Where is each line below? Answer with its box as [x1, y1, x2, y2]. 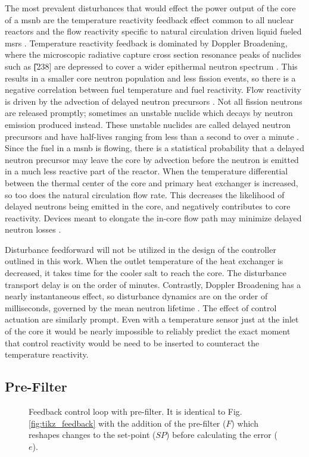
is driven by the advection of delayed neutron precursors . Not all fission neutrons [5, 95, 302, 107]
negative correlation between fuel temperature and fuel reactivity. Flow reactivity [5, 83, 301, 96]
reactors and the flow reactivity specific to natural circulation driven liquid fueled [5, 25, 302, 37]
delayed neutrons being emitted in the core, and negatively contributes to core [5, 200, 291, 212]
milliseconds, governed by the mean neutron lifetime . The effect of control [5, 301, 277, 314]
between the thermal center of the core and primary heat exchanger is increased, [5, 176, 298, 189]
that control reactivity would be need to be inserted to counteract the [5, 336, 260, 349]
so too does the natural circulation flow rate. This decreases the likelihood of [5, 188, 285, 201]
